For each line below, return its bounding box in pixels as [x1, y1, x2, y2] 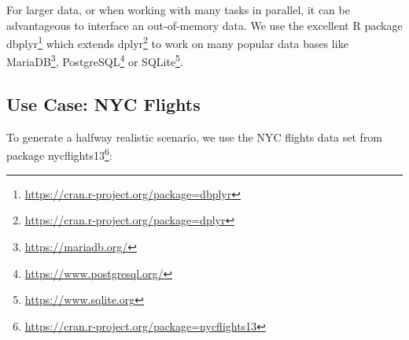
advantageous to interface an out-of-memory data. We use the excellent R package [6, 17, 403, 33]
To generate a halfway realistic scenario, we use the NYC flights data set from [6, 128, 383, 145]
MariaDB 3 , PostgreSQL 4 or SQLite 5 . [6, 51, 183, 70]
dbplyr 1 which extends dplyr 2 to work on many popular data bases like [6, 33, 348, 51]
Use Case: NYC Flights [6, 92, 201, 116]
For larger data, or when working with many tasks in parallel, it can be [6, 2, 350, 17]
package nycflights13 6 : [6, 145, 112, 164]
